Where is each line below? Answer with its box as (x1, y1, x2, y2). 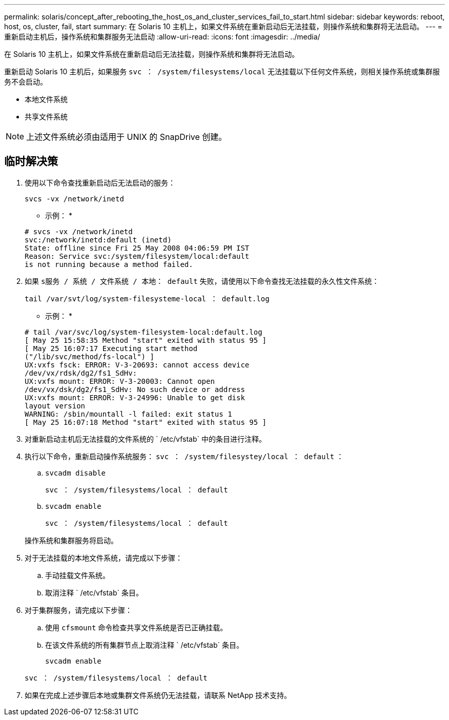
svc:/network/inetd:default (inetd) (25, 235, 172, 244)
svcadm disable (45, 468, 106, 477)
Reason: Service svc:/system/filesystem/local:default (25, 252, 250, 260)
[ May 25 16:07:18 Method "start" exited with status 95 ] (25, 418, 267, 426)
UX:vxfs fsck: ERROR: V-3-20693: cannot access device (25, 360, 250, 369)
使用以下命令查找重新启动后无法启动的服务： (25, 178, 175, 187)
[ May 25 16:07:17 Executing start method (25, 344, 198, 353)
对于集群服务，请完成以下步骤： (25, 605, 132, 614)
